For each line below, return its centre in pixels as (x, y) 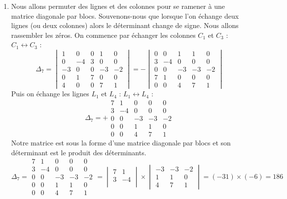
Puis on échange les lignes (50, 94)
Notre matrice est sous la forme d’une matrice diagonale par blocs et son (121, 143)
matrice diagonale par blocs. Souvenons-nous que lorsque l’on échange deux (125, 15)
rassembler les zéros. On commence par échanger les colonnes (103, 35)
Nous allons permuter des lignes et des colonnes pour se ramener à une (118, 6)
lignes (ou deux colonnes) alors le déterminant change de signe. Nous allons (125, 25)
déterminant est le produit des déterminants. (79, 152)
